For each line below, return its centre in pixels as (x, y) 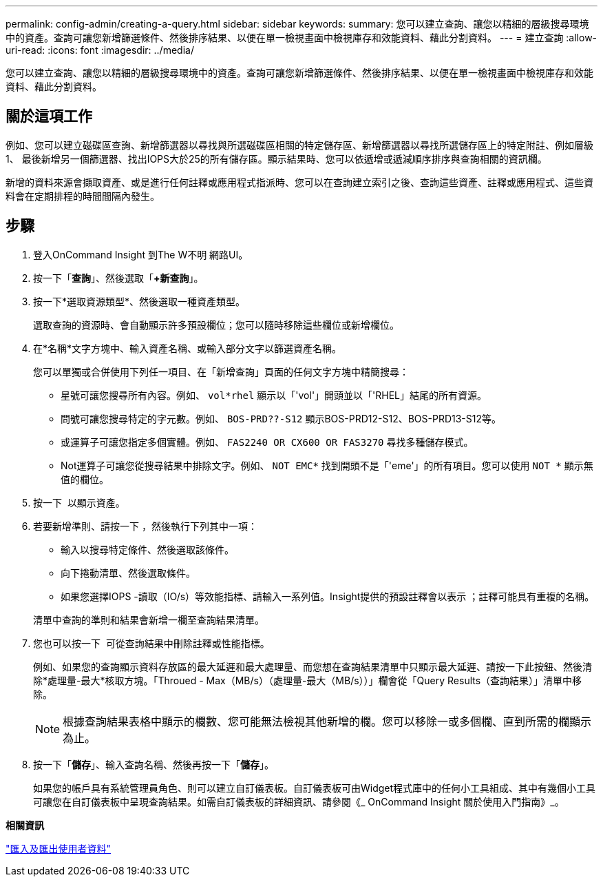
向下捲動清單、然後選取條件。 (128, 573)
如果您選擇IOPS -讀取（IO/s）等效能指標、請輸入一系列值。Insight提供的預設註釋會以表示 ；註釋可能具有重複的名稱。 (328, 596)
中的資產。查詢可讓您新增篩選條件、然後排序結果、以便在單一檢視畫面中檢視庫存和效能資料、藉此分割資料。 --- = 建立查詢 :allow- (301, 38)
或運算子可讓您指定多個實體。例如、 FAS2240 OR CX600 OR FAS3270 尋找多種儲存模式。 (267, 442)
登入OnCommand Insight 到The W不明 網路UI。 (141, 254)
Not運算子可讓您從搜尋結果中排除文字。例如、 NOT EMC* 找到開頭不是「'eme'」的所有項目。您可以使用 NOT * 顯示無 (327, 465)
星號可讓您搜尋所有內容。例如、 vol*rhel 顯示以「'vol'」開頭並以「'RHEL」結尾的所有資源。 (274, 395)
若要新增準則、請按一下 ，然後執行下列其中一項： (145, 526)
